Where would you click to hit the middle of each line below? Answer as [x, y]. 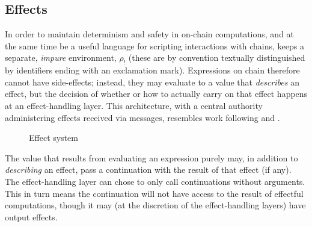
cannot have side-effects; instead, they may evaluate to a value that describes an [152, 82]
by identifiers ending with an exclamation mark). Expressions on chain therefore [152, 70]
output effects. [31, 216]
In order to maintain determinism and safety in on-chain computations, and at [150, 34]
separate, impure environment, [61, 58]
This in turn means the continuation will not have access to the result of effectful [154, 193]
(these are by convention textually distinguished [217, 58]
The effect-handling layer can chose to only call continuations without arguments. [155, 181]
